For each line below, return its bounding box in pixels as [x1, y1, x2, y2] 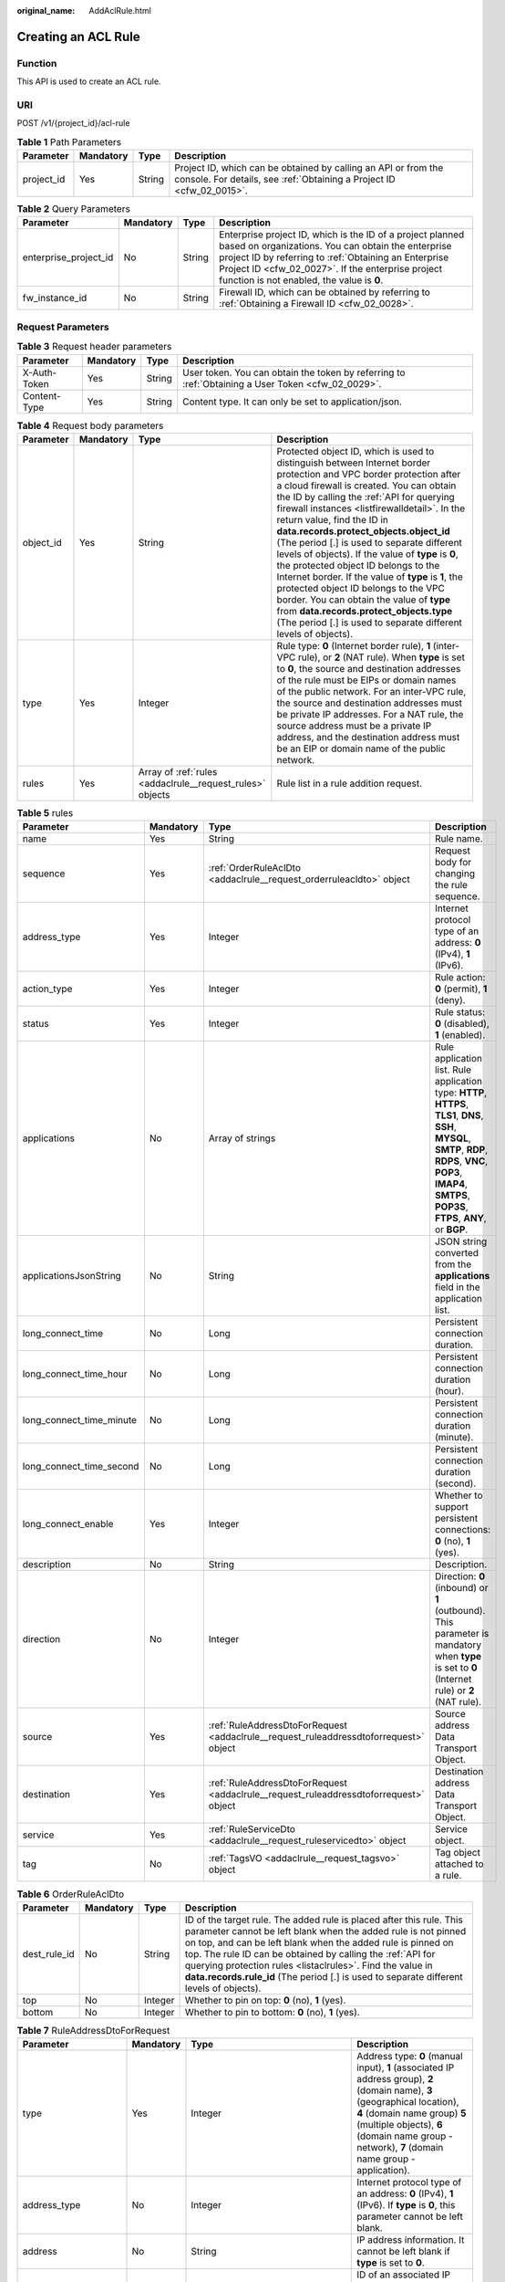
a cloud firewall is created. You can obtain [276, 479, 457, 492]
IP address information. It [356, 2234, 465, 2246]
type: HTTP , [434, 1086, 488, 1099]
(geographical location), [356, 2096, 459, 2109]
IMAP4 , [434, 1178, 469, 1190]
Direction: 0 [434, 1570, 486, 1583]
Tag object [434, 1847, 480, 1859]
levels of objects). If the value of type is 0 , [276, 548, 459, 560]
